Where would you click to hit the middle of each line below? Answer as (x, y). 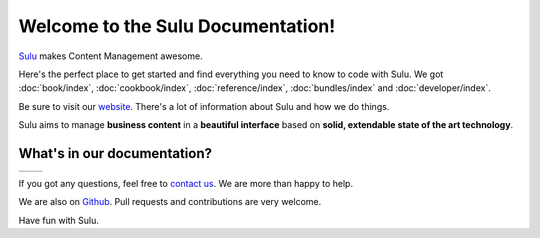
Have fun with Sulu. (59, 220)
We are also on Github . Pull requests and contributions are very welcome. (170, 202)
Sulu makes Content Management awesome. (111, 56)
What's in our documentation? (115, 153)
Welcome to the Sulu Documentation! (177, 26)
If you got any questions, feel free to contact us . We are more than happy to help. (186, 184)
